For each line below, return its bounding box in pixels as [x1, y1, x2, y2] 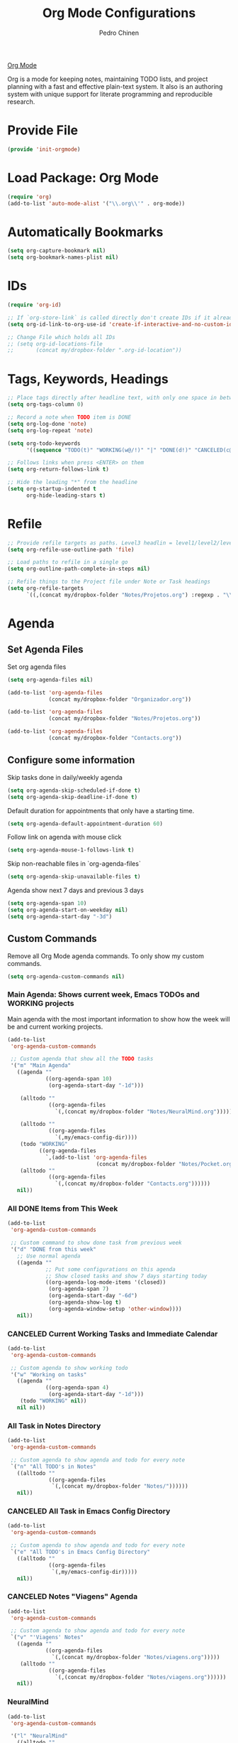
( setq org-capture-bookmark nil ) [7, 247, 106, 254]
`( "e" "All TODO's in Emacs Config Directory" [10, 1548, 151, 1556]
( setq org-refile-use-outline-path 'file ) [7, 546, 135, 553]
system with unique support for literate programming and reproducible [7, 90, 213, 98]
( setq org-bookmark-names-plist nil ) [7, 254, 119, 261]
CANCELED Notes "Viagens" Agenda [7, 1592, 138, 1602]
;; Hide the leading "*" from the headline [7, 478, 138, 486]
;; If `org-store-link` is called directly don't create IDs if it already [7, 314, 236, 321]
